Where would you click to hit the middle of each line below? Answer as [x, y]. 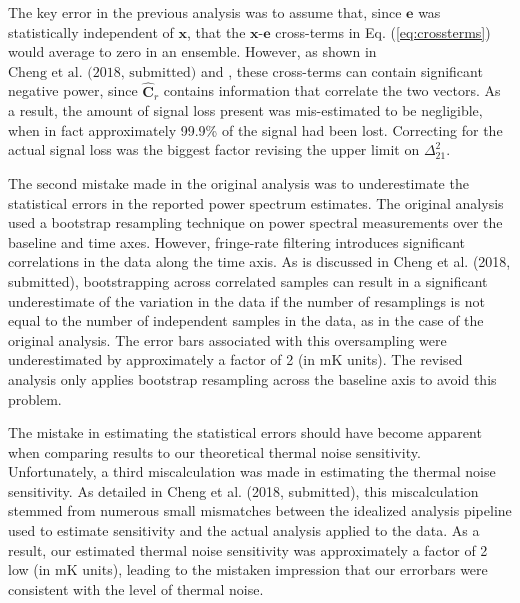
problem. [35, 398]
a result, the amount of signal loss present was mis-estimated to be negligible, [245, 110]
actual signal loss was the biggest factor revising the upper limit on [214, 149]
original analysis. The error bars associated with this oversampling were [227, 339]
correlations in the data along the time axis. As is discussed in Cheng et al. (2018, [259, 261]
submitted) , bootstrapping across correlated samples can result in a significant [248, 280]
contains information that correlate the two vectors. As [332, 90]
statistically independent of [91, 31]
